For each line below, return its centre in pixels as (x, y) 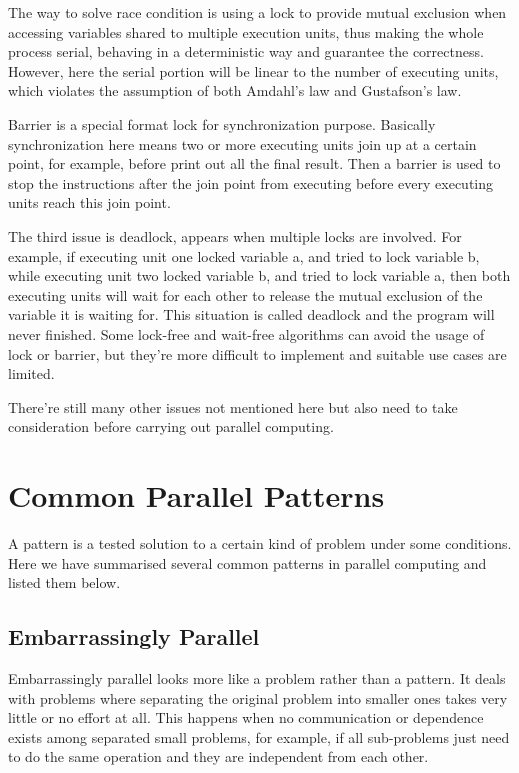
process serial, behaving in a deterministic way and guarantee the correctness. (246, 51)
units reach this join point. (89, 202)
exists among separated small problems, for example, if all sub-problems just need (259, 736)
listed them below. (64, 582)
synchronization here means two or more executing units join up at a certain (242, 143)
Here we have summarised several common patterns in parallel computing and (247, 562)
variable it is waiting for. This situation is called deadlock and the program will (251, 314)
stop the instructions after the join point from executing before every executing (251, 182)
